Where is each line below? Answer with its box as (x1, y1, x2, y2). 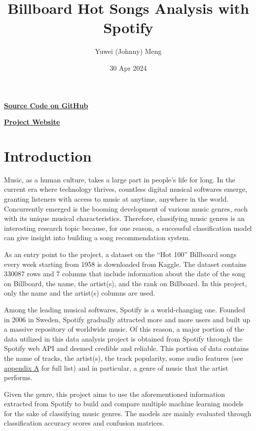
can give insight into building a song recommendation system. (4, 232, 190, 243)
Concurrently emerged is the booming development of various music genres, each (4, 203, 248, 214)
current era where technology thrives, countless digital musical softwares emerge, (4, 184, 248, 194)
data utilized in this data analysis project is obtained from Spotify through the (4, 333, 243, 344)
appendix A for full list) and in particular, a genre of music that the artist (4, 362, 228, 373)
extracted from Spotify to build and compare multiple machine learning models (4, 398, 244, 409)
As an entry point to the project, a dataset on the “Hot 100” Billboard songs (4, 249, 237, 259)
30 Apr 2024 (110, 62, 147, 73)
